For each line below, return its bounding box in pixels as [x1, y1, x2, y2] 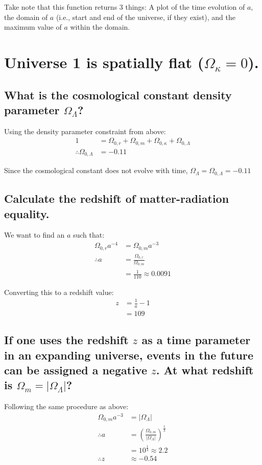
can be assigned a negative [4, 362, 147, 378]
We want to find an [4, 229, 65, 240]
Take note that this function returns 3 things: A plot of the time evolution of [4, 2, 245, 12]
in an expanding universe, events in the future [4, 347, 253, 363]
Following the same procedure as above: [4, 401, 129, 412]
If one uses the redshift [4, 332, 129, 348]
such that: [73, 229, 105, 240]
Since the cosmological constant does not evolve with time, [4, 165, 188, 176]
